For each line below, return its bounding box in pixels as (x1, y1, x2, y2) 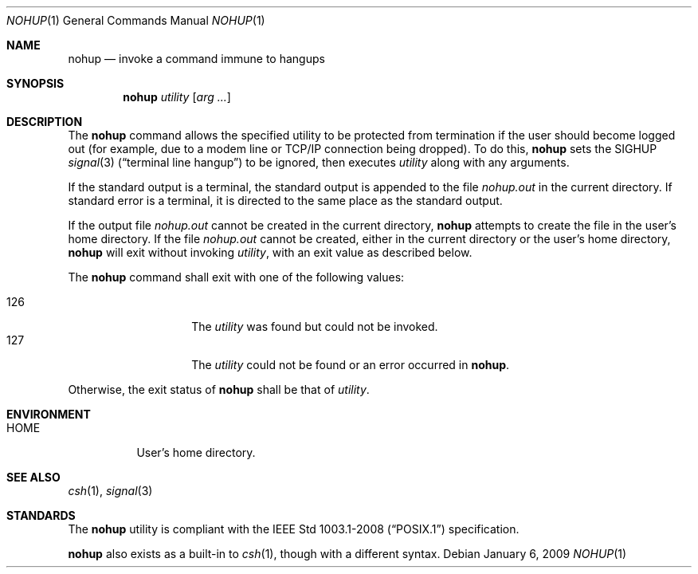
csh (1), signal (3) (68, 484, 153, 497)
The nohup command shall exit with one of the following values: (68, 270, 405, 284)
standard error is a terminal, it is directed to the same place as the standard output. (68, 194, 503, 207)
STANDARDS (6, 509, 76, 522)
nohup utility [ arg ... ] (123, 90, 231, 104)
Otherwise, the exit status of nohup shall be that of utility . (68, 383, 370, 396)
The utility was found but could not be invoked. (191, 320, 438, 333)
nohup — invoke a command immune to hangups (68, 52, 325, 65)
